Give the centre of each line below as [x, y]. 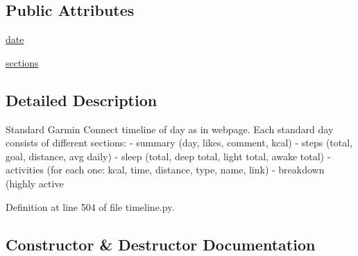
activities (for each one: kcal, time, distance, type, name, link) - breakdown [165, 170]
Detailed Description [82, 100]
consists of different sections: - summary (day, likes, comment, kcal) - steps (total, [179, 143]
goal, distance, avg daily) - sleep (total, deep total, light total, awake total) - [168, 156]
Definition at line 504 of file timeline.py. [90, 206]
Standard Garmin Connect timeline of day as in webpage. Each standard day [170, 129]
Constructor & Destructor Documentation [161, 244]
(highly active [35, 183]
